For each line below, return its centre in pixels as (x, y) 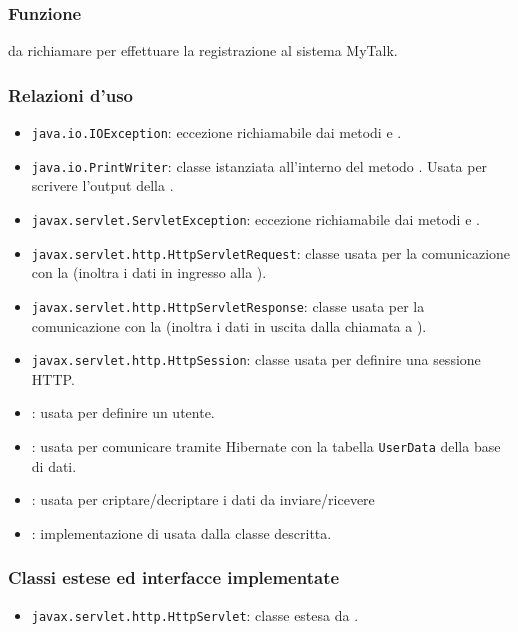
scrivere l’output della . (102, 185)
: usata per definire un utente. (123, 412)
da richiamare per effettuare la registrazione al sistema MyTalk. (203, 50)
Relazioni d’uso (70, 94)
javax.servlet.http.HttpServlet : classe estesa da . (195, 614)
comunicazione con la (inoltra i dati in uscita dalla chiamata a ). (229, 325)
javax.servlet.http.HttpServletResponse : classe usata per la (228, 305)
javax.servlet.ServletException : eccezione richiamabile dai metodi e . (255, 218)
